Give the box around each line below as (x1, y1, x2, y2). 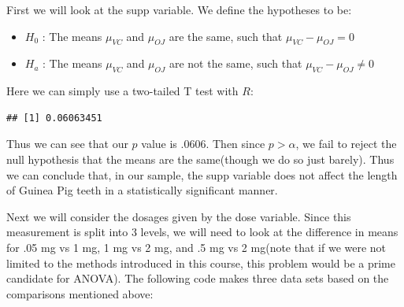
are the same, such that (169, 28, 283, 44)
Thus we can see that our (6, 135, 128, 152)
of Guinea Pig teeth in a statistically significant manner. (6, 182, 278, 198)
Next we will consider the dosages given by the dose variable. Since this (6, 208, 351, 224)
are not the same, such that (169, 55, 302, 72)
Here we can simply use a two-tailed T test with (6, 83, 239, 99)
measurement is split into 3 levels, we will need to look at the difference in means (6, 224, 398, 240)
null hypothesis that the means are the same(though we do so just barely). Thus (6, 150, 395, 167)
